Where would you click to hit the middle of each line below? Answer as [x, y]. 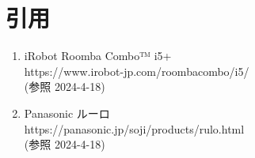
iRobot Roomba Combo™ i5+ [98, 56]
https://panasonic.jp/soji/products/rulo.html [134, 128]
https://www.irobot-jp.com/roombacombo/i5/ [137, 71]
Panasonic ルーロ [67, 113]
